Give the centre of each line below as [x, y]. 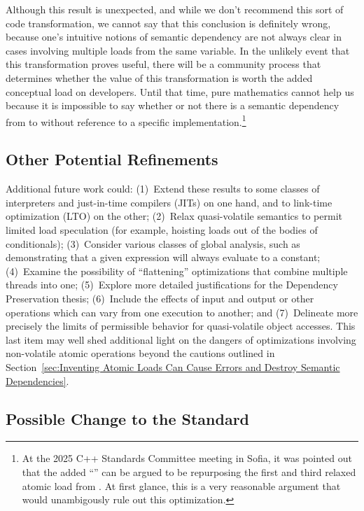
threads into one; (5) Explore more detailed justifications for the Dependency [172, 285]
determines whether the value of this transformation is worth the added [159, 77]
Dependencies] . [37, 380]
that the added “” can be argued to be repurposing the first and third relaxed [189, 471]
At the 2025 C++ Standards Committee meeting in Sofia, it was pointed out [187, 458]
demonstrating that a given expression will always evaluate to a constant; [163, 257]
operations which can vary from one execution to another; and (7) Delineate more [182, 312]
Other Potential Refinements [112, 159]
